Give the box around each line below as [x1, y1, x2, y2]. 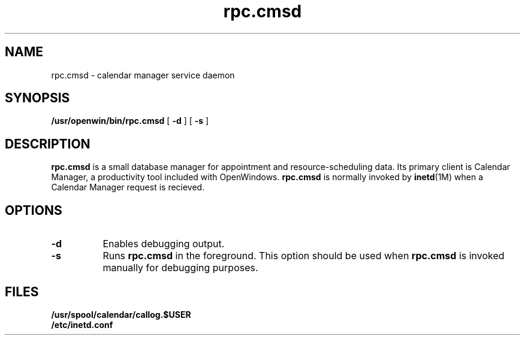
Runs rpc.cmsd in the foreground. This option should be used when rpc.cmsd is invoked [102, 250, 505, 262]
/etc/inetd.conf [51, 319, 113, 330]
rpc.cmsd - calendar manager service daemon [51, 69, 235, 80]
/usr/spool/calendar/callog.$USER [51, 309, 191, 320]
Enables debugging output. [102, 238, 225, 250]
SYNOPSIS [5, 90, 70, 106]
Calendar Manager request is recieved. [51, 182, 205, 193]
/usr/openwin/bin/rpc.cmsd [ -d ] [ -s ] [51, 116, 209, 126]
